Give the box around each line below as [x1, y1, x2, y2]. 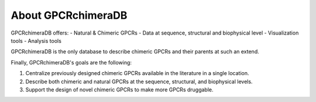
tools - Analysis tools [11, 37, 61, 44]
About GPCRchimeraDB [11, 9, 128, 22]
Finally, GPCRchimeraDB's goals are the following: [11, 59, 132, 66]
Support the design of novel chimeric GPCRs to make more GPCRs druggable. [25, 86, 214, 93]
